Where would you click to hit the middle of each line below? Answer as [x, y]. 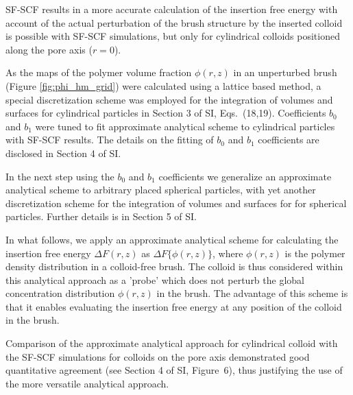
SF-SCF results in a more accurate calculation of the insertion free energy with [172, 9]
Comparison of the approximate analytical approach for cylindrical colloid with [172, 343]
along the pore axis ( [49, 49]
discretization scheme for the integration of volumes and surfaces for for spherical [176, 203]
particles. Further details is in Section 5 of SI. [101, 216]
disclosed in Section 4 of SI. [63, 153]
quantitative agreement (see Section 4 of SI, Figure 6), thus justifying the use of [174, 370]
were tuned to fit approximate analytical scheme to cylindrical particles [185, 126]
